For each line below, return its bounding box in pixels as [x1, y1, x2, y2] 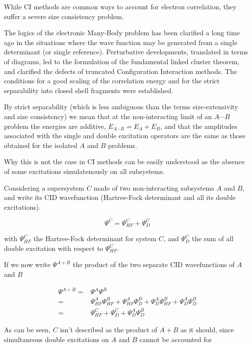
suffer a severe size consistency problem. [4, 11, 124, 21]
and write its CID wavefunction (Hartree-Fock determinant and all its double [4, 192, 236, 202]
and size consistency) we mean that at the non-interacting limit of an [4, 111, 212, 121]
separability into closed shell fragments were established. [4, 85, 174, 95]
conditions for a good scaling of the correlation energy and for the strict [4, 75, 220, 86]
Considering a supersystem [4, 182, 84, 193]
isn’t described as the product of [60, 324, 157, 335]
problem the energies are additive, [4, 121, 106, 131]
